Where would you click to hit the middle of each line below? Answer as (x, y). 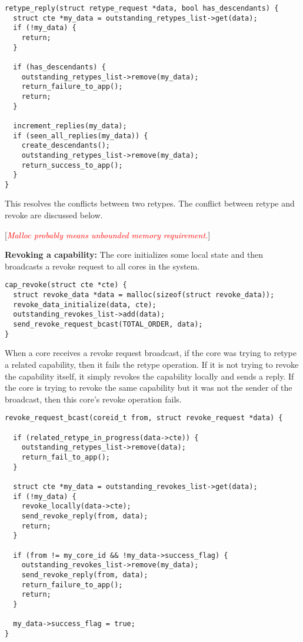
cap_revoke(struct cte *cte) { (66, 285)
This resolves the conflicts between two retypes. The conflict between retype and (150, 203)
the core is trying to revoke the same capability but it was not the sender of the (149, 387)
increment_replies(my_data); (70, 126)
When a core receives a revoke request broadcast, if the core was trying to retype (151, 353)
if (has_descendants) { (59, 67)
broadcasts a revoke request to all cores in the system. (102, 266)
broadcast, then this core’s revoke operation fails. (93, 399)
